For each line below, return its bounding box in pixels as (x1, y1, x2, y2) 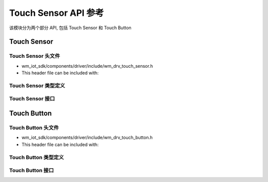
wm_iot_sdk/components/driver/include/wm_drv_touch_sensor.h (21, 63, 153, 69)
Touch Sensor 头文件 (9, 52, 60, 59)
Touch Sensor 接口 (9, 95, 55, 102)
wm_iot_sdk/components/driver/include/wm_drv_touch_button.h (21, 135, 153, 140)
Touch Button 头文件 (9, 124, 59, 131)
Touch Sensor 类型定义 (9, 82, 66, 89)
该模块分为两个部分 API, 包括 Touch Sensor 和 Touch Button (9, 25, 132, 31)
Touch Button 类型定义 (9, 154, 64, 161)
